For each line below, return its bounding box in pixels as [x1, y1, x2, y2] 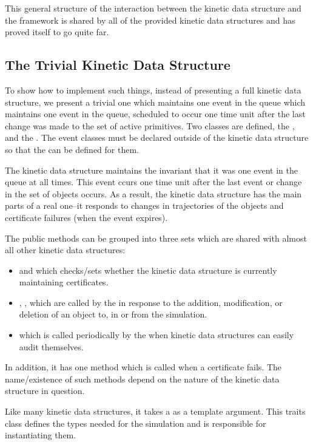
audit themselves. [19, 340, 84, 353]
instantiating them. [5, 429, 76, 441]
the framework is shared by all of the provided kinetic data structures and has [5, 13, 295, 26]
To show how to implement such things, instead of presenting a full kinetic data [5, 83, 301, 96]
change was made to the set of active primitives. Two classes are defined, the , [5, 119, 295, 132]
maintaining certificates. [19, 276, 109, 288]
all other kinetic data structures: [5, 243, 126, 256]
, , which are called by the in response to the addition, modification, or [19, 296, 283, 308]
